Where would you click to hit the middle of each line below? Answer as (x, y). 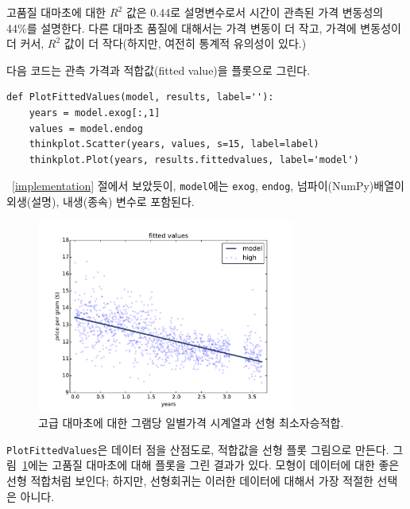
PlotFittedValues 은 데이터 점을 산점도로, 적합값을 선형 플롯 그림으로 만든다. (198, 449)
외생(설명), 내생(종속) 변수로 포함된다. (101, 201)
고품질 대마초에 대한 (56, 12)
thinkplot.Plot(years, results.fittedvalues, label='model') (194, 159)
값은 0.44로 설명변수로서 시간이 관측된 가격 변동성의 (255, 12)
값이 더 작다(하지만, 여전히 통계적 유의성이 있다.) (185, 43)
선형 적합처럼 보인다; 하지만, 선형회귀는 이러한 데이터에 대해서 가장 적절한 (190, 481)
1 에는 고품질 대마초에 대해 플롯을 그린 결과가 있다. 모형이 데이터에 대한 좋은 (211, 465)
